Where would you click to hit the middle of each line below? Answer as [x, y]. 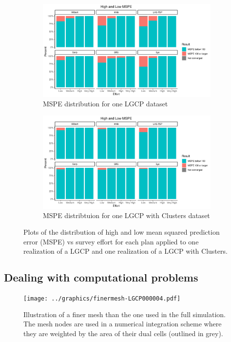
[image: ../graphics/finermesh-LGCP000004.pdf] [102, 298]
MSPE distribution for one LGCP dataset [106, 104]
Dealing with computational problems [101, 277]
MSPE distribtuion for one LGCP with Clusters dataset [126, 215]
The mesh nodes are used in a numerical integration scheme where [123, 324]
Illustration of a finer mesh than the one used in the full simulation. [125, 314]
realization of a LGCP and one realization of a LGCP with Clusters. [125, 251]
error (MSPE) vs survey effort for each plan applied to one [111, 241]
